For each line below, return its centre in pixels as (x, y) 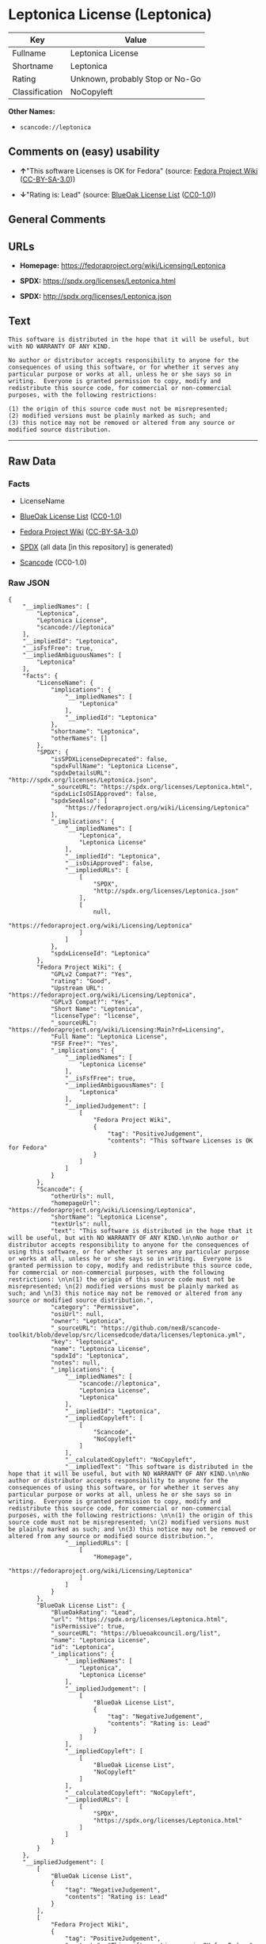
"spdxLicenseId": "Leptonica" (100, 953)
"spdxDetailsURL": (81, 773)
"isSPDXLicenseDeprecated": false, (109, 759)
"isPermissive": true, (88, 1626)
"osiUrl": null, (77, 1314)
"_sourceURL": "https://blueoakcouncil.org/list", (136, 1633)
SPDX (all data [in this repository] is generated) (97, 547)
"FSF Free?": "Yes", (84, 1043)
